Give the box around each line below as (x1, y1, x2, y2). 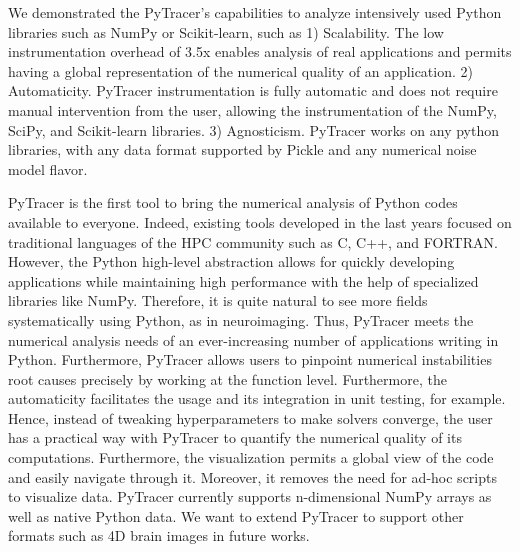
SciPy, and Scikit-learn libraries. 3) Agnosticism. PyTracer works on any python (8, 119, 499, 140)
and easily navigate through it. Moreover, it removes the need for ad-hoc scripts (8, 466, 497, 487)
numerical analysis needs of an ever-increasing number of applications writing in (8, 329, 499, 350)
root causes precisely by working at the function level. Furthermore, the (8, 368, 447, 389)
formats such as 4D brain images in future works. (8, 525, 310, 546)
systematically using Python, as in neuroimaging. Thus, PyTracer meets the (8, 309, 474, 330)
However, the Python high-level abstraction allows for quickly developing (8, 251, 455, 272)
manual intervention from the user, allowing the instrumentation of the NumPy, (8, 99, 497, 120)
